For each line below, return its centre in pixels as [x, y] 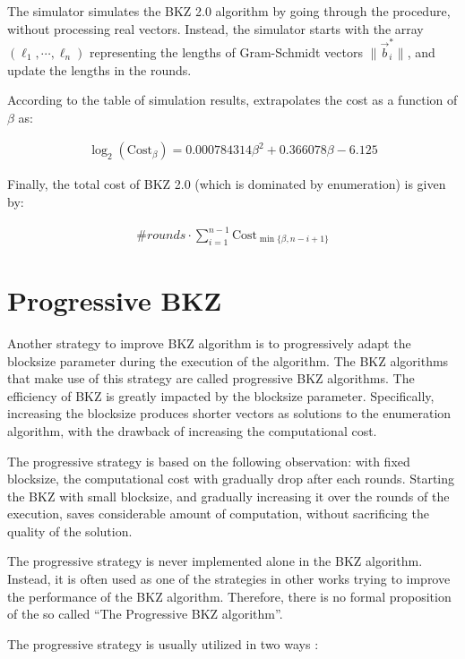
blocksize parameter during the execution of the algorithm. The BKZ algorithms [228, 360]
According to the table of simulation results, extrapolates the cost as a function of [232, 100]
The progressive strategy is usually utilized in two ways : [163, 643]
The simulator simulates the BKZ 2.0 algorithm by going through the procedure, [229, 11]
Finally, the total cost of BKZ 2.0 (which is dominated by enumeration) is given [227, 184]
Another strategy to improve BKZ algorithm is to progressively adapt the [209, 342]
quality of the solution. [70, 531]
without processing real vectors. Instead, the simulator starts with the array [215, 28]
